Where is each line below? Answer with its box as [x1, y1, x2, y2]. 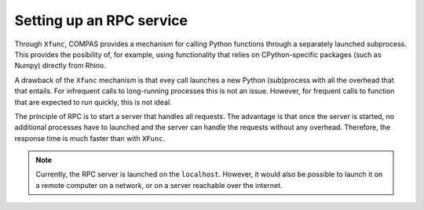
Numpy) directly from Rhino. [14, 61, 106, 71]
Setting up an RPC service [14, 12, 188, 29]
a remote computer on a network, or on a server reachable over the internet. [35, 180, 283, 190]
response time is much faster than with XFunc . [14, 133, 165, 143]
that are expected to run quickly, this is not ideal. [14, 97, 172, 107]
